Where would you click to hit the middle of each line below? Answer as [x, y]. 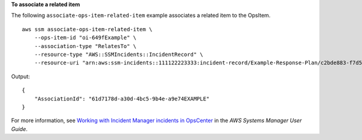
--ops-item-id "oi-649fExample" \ [85, 38]
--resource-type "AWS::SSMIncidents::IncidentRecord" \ [119, 54]
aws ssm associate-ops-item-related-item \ [87, 29]
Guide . [19, 129]
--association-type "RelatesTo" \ [85, 46]
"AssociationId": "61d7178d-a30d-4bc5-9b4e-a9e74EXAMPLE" [122, 99]
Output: [21, 76]
